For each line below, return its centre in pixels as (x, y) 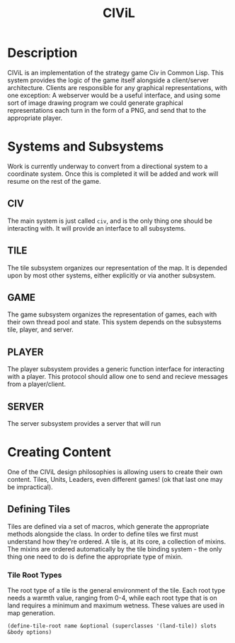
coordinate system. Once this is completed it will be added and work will (113, 174)
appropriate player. (35, 118)
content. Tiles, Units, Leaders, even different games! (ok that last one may (115, 479)
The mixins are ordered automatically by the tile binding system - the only (115, 549)
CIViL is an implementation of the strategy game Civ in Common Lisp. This (116, 72)
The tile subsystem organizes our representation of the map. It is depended (117, 268)
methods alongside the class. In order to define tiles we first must (103, 534)
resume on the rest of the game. (54, 181)
